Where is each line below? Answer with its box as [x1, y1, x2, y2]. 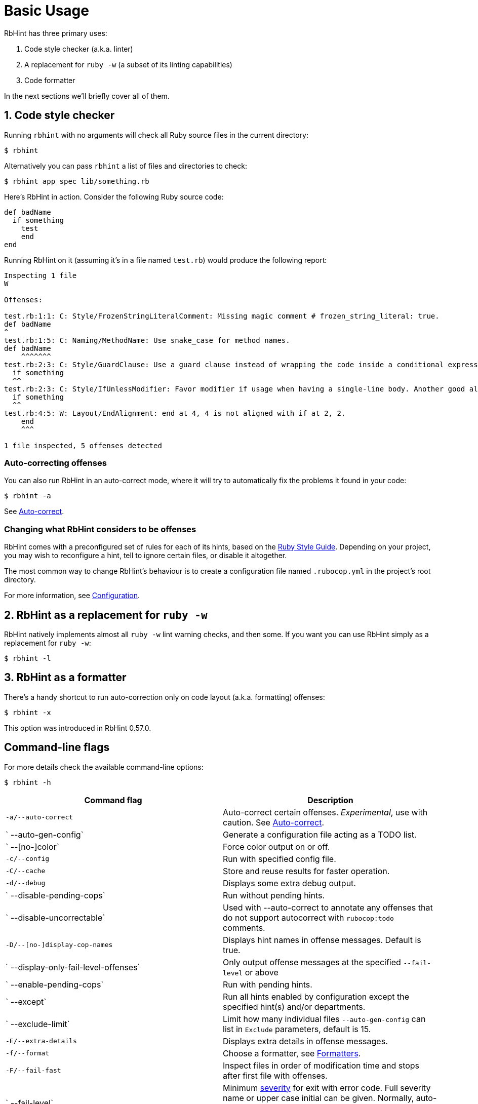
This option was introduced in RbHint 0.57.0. [4, 723, 151, 732]
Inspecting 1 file [4, 271, 77, 280]
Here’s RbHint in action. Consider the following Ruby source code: [4, 192, 224, 201]
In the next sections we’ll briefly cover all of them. [4, 91, 170, 100]
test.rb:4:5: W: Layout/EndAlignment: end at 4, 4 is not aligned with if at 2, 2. [4, 409, 346, 417]
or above [245, 967, 278, 977]
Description [307, 795, 353, 805]
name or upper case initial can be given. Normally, [223, 1092, 414, 1103]
